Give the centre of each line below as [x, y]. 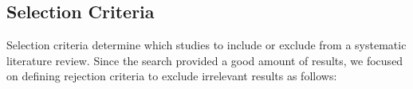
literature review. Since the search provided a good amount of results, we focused [205, 60]
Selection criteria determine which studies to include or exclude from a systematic [206, 45]
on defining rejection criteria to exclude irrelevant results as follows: [172, 76]
